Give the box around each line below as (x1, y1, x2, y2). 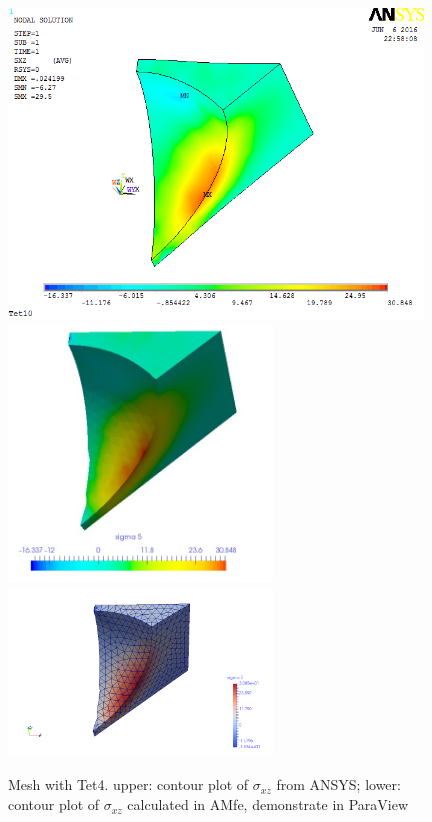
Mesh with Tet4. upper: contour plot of (8, 774, 249, 795)
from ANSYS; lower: (276, 774, 401, 795)
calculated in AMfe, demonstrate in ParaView (127, 794, 409, 815)
